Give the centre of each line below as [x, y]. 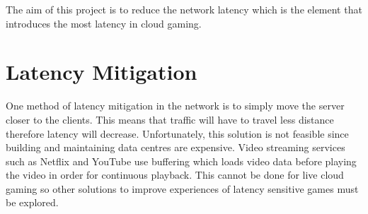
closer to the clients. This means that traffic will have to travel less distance [170, 119]
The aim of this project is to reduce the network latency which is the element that [184, 9]
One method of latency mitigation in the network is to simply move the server [175, 106]
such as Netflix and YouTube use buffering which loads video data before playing [181, 161]
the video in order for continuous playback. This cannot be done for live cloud [175, 175]
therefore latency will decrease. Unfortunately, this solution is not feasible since [177, 133]
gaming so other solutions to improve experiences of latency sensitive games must [182, 188]
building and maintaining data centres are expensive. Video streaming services [176, 147]
